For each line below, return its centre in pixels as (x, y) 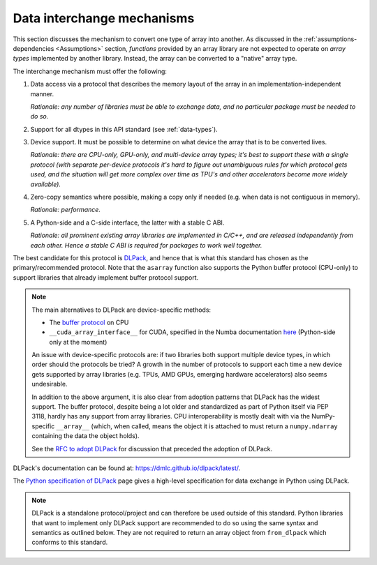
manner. (42, 93)
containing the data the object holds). (86, 436)
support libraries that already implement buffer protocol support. (106, 277)
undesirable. (50, 384)
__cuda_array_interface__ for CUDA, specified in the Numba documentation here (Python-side (192, 332)
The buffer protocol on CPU (89, 322)
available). (45, 184)
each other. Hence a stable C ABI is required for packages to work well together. (146, 245)
